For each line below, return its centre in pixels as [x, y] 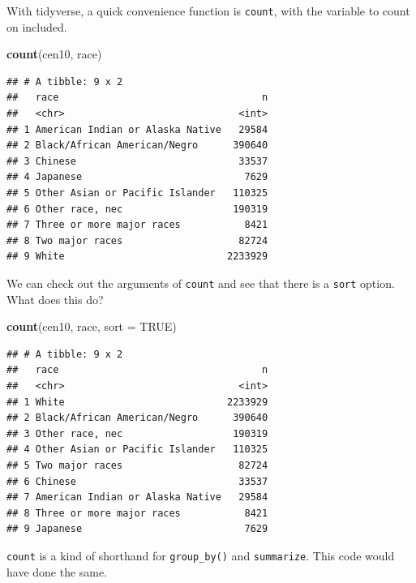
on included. [37, 26]
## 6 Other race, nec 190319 [137, 209]
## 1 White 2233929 [137, 402]
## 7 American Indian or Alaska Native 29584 [137, 497]
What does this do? [55, 299]
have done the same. [57, 571]
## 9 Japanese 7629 [137, 529]
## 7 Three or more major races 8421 [137, 225]
